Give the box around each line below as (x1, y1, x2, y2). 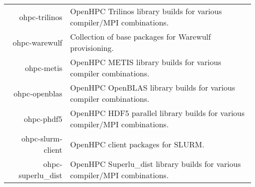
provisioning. (70, 42, 114, 53)
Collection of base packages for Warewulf (70, 31, 211, 42)
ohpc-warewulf (13, 36, 63, 48)
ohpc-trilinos (19, 11, 63, 23)
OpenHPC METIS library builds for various (70, 56, 222, 68)
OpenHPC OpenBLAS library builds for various (70, 82, 235, 93)
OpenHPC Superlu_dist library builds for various (70, 158, 241, 169)
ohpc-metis (25, 62, 63, 73)
